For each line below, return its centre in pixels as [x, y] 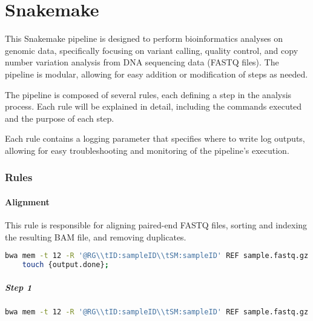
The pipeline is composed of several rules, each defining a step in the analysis [148, 94]
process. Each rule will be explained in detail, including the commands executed [153, 106]
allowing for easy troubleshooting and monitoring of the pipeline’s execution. [147, 150]
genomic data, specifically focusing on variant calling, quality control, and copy [152, 50]
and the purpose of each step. [60, 118]
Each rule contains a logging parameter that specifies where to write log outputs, [155, 138]
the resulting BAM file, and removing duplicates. [96, 237]
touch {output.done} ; [65, 265]
